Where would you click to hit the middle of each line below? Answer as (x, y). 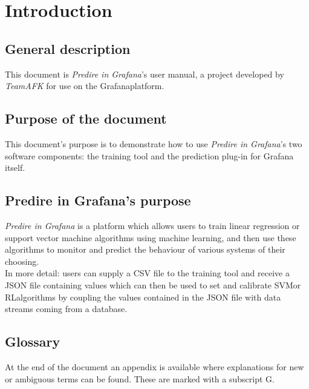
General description (68, 48)
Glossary (33, 341)
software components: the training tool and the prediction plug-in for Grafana (149, 155)
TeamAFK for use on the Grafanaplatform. (85, 86)
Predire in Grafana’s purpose (98, 200)
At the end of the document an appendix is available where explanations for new (154, 366)
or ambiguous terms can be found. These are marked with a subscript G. (140, 378)
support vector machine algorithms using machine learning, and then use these (151, 237)
